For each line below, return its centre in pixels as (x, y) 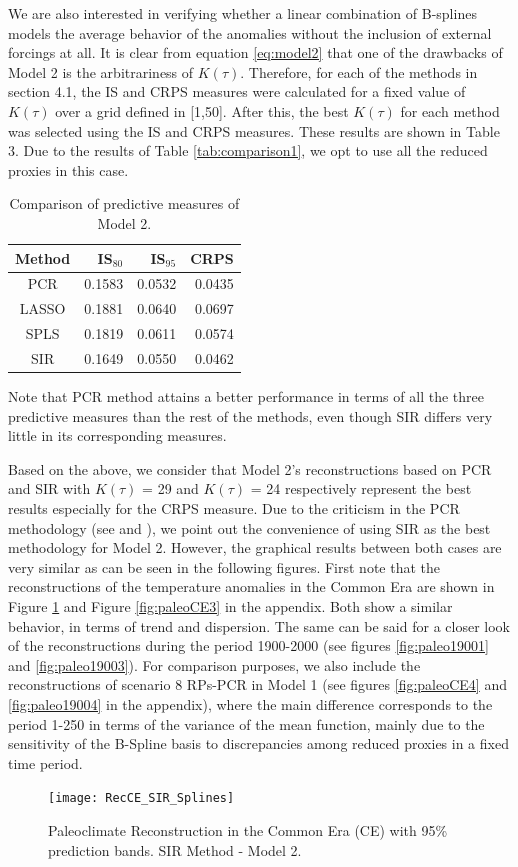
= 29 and (170, 488)
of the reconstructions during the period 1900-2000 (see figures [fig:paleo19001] (248, 645)
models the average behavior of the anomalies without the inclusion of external (250, 32)
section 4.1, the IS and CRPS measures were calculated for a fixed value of (237, 91)
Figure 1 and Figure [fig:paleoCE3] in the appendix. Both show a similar (230, 605)
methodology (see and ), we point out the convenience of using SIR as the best (249, 527)
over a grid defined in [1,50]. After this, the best (202, 110)
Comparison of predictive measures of (124, 203)
